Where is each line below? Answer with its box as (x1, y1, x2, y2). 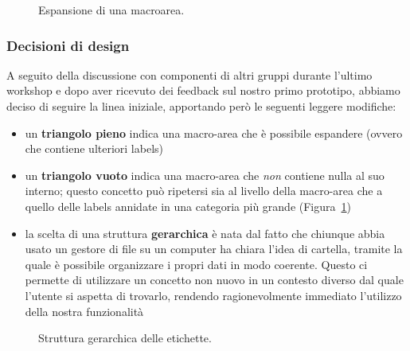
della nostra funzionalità (25, 302, 144, 319)
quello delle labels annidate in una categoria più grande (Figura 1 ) (25, 197, 351, 214)
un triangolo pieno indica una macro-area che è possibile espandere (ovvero (25, 124, 403, 141)
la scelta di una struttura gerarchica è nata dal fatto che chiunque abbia (25, 224, 385, 241)
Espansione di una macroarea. (38, 2, 185, 18)
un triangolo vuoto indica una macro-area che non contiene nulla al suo (25, 166, 385, 183)
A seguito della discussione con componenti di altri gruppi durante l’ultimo (6, 66, 373, 83)
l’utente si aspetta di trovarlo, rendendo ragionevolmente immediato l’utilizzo (25, 287, 402, 303)
